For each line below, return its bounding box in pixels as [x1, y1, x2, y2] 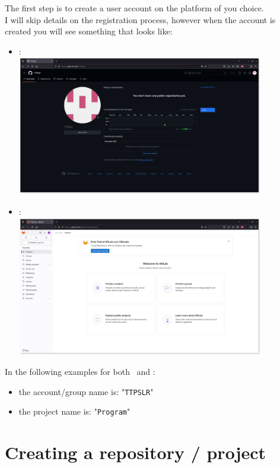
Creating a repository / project [5, 440, 266, 464]
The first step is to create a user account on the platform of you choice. [5, 2, 264, 14]
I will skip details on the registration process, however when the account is [5, 13, 276, 26]
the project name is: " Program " [18, 405, 131, 418]
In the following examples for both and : [5, 365, 155, 378]
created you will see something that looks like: [5, 25, 173, 37]
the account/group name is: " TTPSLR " [18, 385, 154, 397]
